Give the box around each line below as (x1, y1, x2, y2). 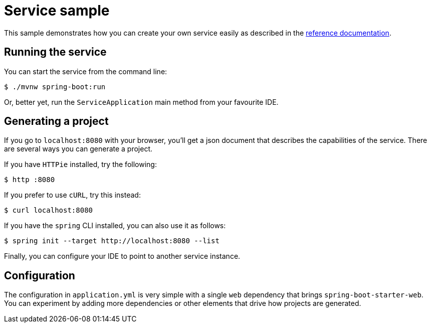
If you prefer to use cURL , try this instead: (4, 191, 141, 200)
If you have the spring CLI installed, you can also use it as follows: (4, 221, 226, 230)
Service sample (4, 2, 110, 19)
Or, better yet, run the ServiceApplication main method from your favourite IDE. (4, 97, 279, 106)
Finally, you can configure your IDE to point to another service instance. (4, 252, 241, 261)
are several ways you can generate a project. (4, 144, 153, 153)
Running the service (4, 46, 107, 59)
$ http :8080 (4, 176, 55, 184)
